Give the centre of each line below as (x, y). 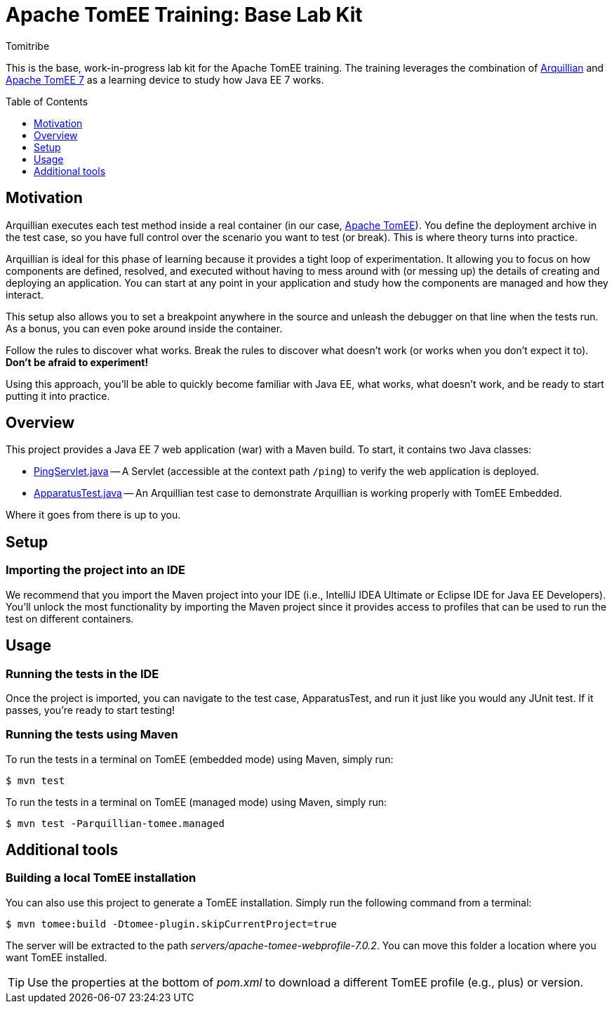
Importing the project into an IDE (96, 570)
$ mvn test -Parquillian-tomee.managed (115, 823)
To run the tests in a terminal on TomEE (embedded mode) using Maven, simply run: (200, 759)
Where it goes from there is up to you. (93, 515)
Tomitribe (28, 46)
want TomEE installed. (56, 957)
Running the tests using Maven (92, 735)
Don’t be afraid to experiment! (77, 362)
